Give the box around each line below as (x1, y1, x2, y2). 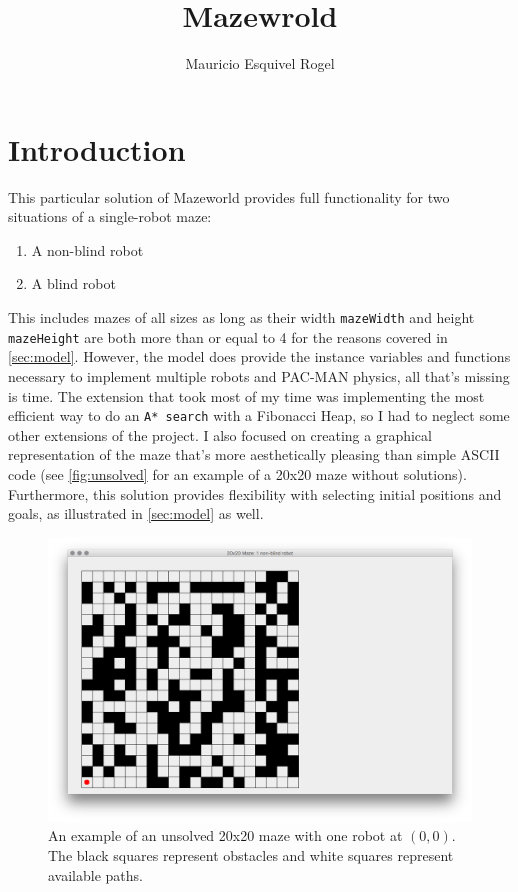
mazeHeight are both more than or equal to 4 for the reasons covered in (8, 326, 448, 347)
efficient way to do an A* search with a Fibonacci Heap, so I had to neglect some (8, 405, 510, 426)
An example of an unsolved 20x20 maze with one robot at (48, 825, 403, 846)
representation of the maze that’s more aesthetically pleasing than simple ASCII (8, 444, 500, 465)
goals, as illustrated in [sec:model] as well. (8, 503, 264, 524)
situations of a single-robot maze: (8, 206, 212, 227)
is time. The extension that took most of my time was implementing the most (8, 385, 485, 406)
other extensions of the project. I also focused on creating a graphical (8, 424, 432, 445)
